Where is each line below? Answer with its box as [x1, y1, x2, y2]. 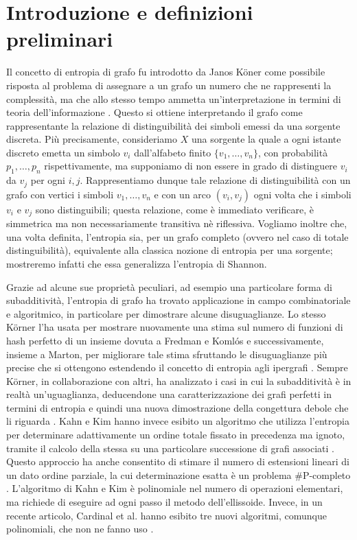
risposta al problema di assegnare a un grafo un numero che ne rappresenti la [6, 78, 332, 92]
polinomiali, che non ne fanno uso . [6, 521, 154, 536]
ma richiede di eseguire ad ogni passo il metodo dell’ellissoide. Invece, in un [6, 495, 323, 509]
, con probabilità [258, 145, 328, 159]
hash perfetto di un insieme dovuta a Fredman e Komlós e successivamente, [6, 333, 324, 347]
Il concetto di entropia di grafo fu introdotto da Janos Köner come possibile [6, 64, 325, 79]
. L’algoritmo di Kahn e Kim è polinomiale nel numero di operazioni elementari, [6, 481, 343, 495]
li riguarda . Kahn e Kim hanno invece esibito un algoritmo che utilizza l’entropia [6, 414, 349, 428]
